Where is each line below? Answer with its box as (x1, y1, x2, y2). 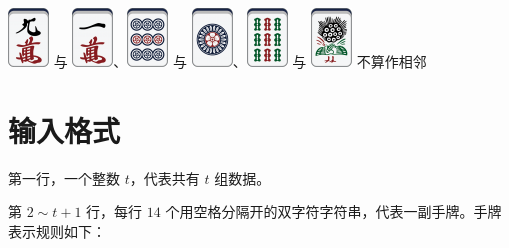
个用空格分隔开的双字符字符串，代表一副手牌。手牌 (165, 201, 502, 222)
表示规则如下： (8, 220, 106, 241)
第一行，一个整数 (8, 167, 120, 188)
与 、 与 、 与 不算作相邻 (53, 51, 427, 71)
